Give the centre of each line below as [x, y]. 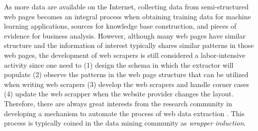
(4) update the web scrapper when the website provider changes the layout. [119, 94]
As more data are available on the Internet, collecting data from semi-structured [126, 6]
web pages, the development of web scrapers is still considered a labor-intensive [125, 55]
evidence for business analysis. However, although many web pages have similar [125, 35]
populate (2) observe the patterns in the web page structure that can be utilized [126, 74]
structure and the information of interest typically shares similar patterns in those [129, 45]
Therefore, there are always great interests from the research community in [118, 103]
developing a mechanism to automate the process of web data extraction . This [124, 113]
